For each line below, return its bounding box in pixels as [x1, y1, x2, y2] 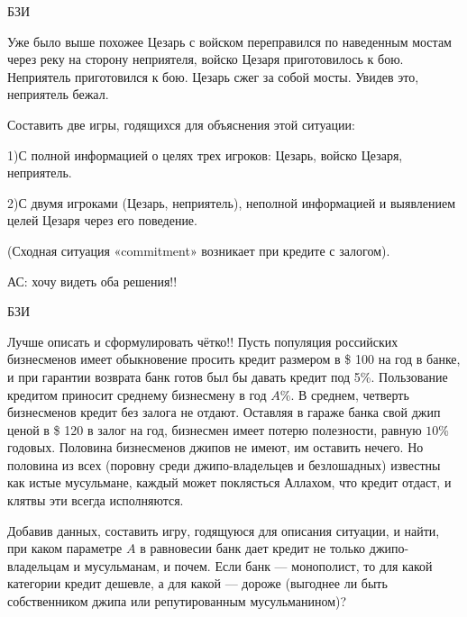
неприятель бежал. [7, 85, 109, 104]
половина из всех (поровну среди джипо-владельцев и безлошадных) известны [7, 455, 441, 474]
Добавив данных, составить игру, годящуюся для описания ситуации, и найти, [7, 521, 440, 540]
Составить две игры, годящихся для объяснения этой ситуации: [7, 114, 355, 133]
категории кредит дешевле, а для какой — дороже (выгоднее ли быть [7, 574, 388, 593]
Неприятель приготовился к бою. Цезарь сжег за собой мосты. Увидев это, [7, 67, 419, 86]
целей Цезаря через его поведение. [7, 211, 197, 230]
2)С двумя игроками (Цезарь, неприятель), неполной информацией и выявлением [7, 193, 456, 212]
